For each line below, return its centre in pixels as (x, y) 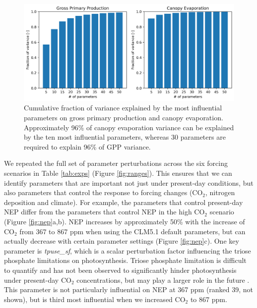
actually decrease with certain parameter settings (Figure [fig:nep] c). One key (122, 241)
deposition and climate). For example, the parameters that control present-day (124, 202)
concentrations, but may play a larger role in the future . (163, 280)
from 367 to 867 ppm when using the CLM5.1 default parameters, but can (132, 231)
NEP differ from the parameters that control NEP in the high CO (104, 212)
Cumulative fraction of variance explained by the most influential (123, 108)
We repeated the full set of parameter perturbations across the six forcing (116, 163)
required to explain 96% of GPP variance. (87, 146)
